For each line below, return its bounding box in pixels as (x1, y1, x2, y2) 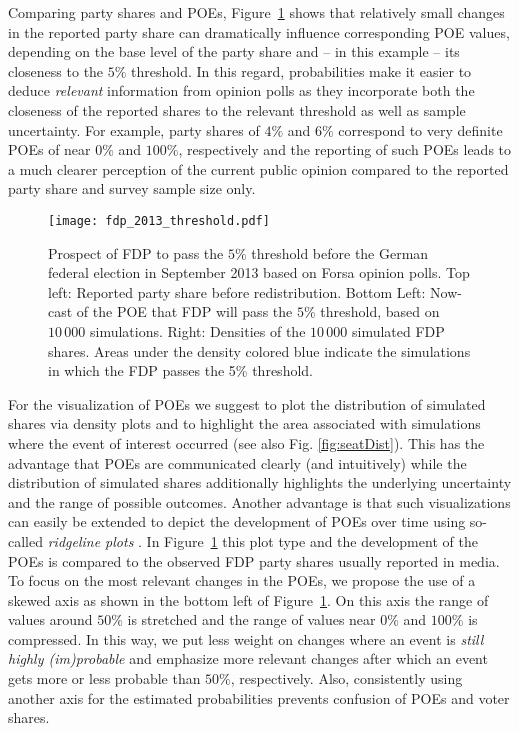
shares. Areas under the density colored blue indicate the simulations (48, 340, 471, 361)
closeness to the (8, 60, 104, 81)
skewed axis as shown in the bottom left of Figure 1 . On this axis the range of (8, 589, 489, 610)
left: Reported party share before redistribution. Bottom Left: (48, 281, 426, 302)
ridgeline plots (47, 530, 134, 551)
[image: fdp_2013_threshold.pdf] (48, 213, 270, 228)
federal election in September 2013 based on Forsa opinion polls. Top (48, 262, 470, 283)
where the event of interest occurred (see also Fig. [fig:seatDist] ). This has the (8, 432, 485, 453)
